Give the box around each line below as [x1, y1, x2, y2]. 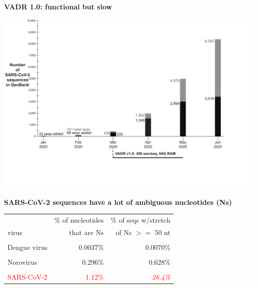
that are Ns [69, 227, 104, 237]
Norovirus [7, 257, 37, 267]
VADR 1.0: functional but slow [4, 1, 112, 11]
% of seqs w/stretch [111, 215, 171, 225]
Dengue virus [7, 242, 48, 252]
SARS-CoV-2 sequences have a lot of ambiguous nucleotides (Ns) [4, 196, 232, 207]
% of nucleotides [54, 215, 104, 225]
